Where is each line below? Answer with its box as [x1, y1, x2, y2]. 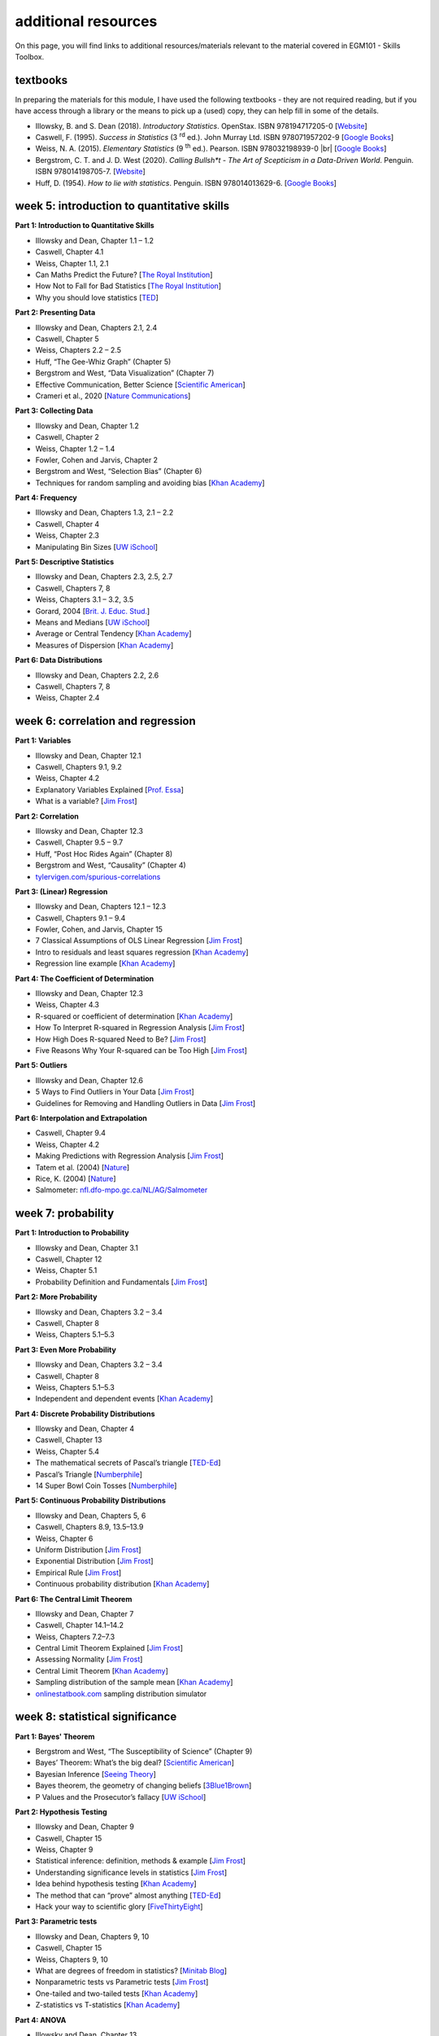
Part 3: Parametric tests [15, 1916, 98, 1926]
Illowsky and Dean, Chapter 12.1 [35, 750, 141, 761]
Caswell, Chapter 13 [35, 1435, 102, 1445]
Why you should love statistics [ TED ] [35, 292, 159, 302]
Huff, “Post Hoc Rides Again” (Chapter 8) [35, 849, 173, 858]
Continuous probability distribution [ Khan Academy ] [35, 1579, 210, 1589]
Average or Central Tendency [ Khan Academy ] [35, 629, 192, 638]
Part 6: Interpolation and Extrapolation [15, 1112, 148, 1123]
